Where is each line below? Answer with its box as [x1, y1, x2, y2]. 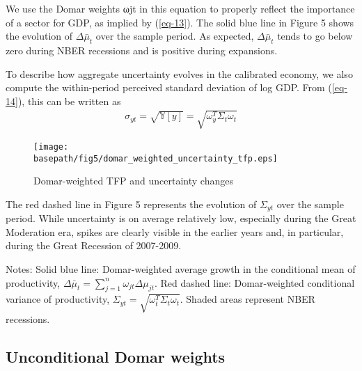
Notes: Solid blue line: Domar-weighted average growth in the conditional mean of [6, 262, 356, 276]
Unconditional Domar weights [6, 346, 226, 368]
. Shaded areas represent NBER [180, 292, 315, 306]
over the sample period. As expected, [95, 29, 254, 43]
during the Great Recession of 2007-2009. [6, 238, 182, 253]
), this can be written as [17, 93, 121, 108]
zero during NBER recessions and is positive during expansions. [6, 42, 278, 57]
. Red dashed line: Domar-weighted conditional [154, 275, 355, 290]
